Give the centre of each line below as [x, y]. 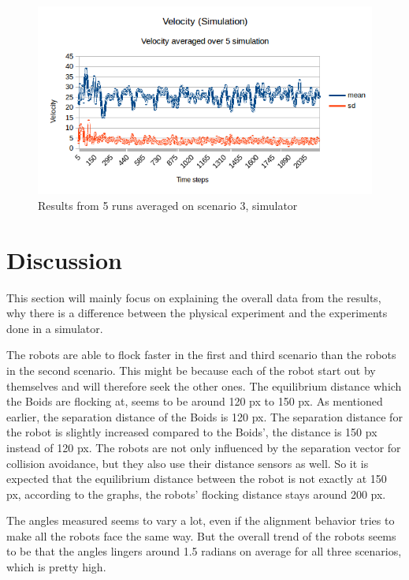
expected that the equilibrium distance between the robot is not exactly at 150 [197, 479]
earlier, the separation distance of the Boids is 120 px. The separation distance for [204, 416]
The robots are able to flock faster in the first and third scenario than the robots [201, 355]
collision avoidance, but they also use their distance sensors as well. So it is [188, 463]
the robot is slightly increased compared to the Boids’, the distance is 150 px [192, 432]
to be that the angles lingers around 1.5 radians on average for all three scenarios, [204, 551]
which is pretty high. [56, 567]
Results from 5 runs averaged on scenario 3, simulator [168, 205]
